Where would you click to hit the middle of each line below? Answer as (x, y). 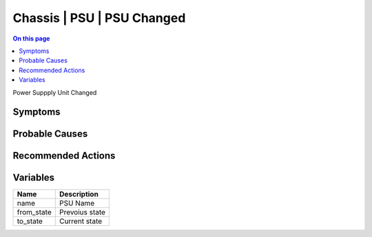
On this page (31, 38)
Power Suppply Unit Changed (55, 92)
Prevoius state (82, 212)
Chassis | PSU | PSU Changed (99, 18)
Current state (81, 221)
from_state (34, 212)
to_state (30, 221)
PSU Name (77, 203)
